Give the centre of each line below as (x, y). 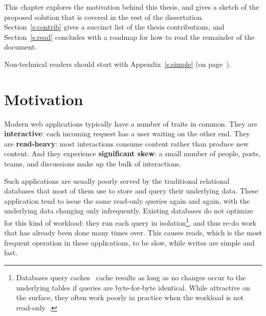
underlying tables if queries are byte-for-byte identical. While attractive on (133, 287)
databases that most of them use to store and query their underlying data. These (131, 191)
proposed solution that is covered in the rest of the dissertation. (104, 17)
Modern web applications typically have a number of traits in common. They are (131, 123)
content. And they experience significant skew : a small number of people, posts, (132, 153)
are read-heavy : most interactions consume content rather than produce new (126, 143)
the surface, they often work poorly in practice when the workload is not (130, 297)
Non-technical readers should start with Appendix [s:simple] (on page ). (118, 64)
